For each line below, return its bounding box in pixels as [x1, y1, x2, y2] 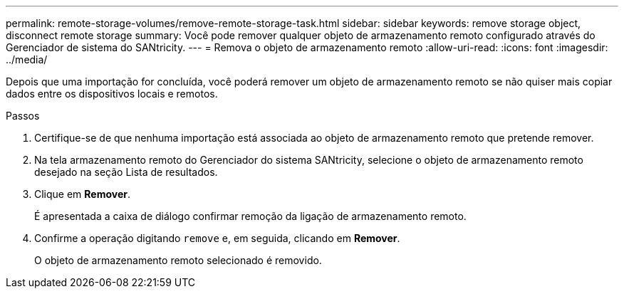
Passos [6, 110, 40, 122]
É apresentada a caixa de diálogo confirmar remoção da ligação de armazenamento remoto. [34, 210, 467, 222]
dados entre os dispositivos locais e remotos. [6, 88, 218, 100]
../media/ [6, 53, 48, 65]
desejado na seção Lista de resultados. [34, 166, 218, 178]
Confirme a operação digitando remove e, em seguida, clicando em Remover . [34, 232, 400, 244]
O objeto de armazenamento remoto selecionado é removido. [34, 254, 322, 266]
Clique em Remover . [34, 188, 131, 200]
